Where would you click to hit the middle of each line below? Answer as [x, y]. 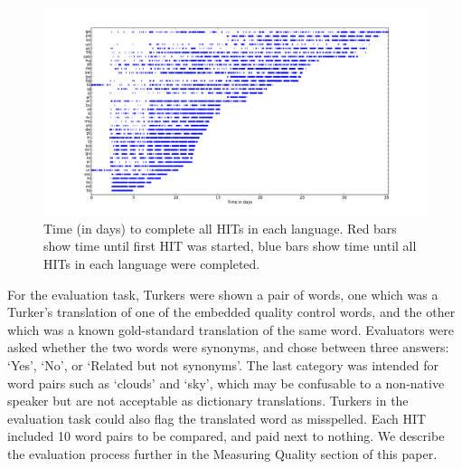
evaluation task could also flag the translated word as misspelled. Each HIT [217, 418]
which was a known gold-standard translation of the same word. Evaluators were [231, 329]
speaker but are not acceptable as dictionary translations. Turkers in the [208, 401]
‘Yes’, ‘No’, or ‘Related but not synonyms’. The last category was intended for [223, 364]
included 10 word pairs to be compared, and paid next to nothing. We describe [226, 436]
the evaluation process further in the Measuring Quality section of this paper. [222, 453]
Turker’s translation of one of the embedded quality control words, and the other [231, 312]
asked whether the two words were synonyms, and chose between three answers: [228, 347]
